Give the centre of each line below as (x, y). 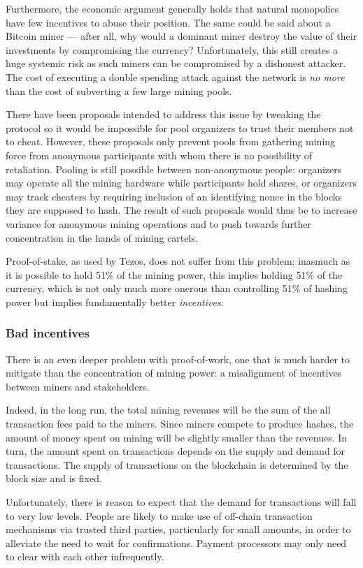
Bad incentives (48, 333)
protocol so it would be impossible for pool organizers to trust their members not (180, 128)
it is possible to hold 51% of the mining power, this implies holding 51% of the (174, 274)
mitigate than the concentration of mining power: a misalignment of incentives (174, 373)
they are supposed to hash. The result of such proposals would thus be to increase (181, 210)
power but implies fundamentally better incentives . (115, 301)
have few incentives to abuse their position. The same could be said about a (168, 22)
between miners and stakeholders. (78, 386)
